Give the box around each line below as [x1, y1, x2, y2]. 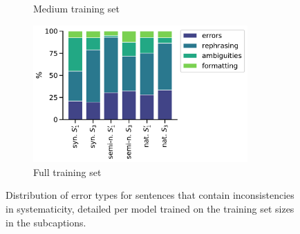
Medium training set [33, 1, 120, 15]
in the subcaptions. [6, 215, 86, 229]
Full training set [33, 164, 102, 179]
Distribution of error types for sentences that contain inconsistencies [6, 188, 294, 202]
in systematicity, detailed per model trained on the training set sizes [6, 202, 294, 215]
